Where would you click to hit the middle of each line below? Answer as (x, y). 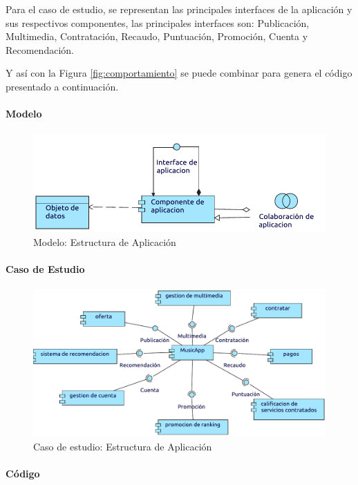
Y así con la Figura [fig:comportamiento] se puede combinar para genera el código (179, 73)
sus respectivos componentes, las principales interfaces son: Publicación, (158, 22)
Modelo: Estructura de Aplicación (105, 241)
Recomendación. (40, 49)
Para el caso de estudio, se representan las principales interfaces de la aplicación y (179, 9)
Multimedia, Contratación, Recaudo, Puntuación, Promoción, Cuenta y (157, 36)
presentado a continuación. (62, 86)
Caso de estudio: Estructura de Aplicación (123, 446)
